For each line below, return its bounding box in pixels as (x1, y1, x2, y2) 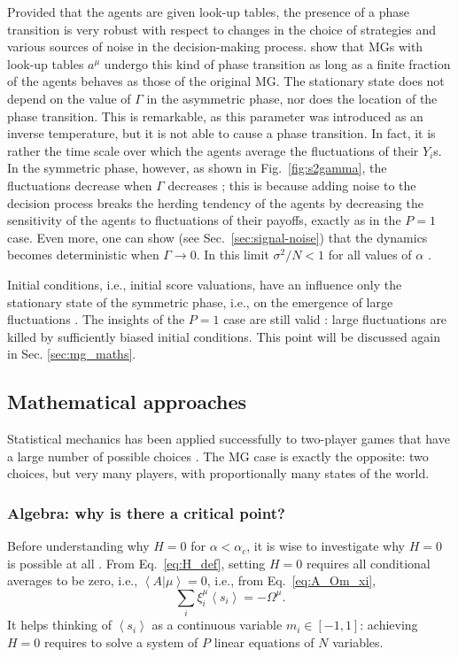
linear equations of (213, 632, 314, 651)
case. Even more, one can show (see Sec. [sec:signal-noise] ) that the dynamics (7, 228, 428, 246)
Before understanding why (7, 537, 150, 555)
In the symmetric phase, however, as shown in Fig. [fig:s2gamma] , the (7, 158, 387, 177)
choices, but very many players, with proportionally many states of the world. (7, 464, 430, 483)
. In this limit (196, 245, 269, 264)
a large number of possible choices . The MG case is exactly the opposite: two (7, 446, 429, 465)
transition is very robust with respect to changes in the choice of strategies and (7, 19, 437, 38)
